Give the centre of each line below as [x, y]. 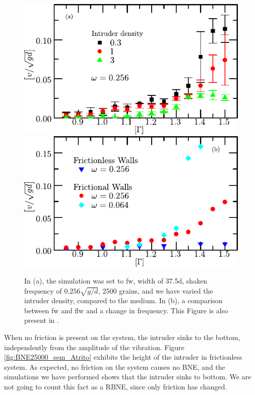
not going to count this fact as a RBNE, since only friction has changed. [116, 387]
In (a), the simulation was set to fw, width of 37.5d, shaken [116, 280]
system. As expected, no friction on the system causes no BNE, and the [115, 366]
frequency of [43, 290]
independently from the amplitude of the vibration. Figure [94, 347]
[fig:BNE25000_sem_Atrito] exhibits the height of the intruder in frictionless [123, 357]
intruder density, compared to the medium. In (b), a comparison [123, 300]
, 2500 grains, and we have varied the [156, 290]
